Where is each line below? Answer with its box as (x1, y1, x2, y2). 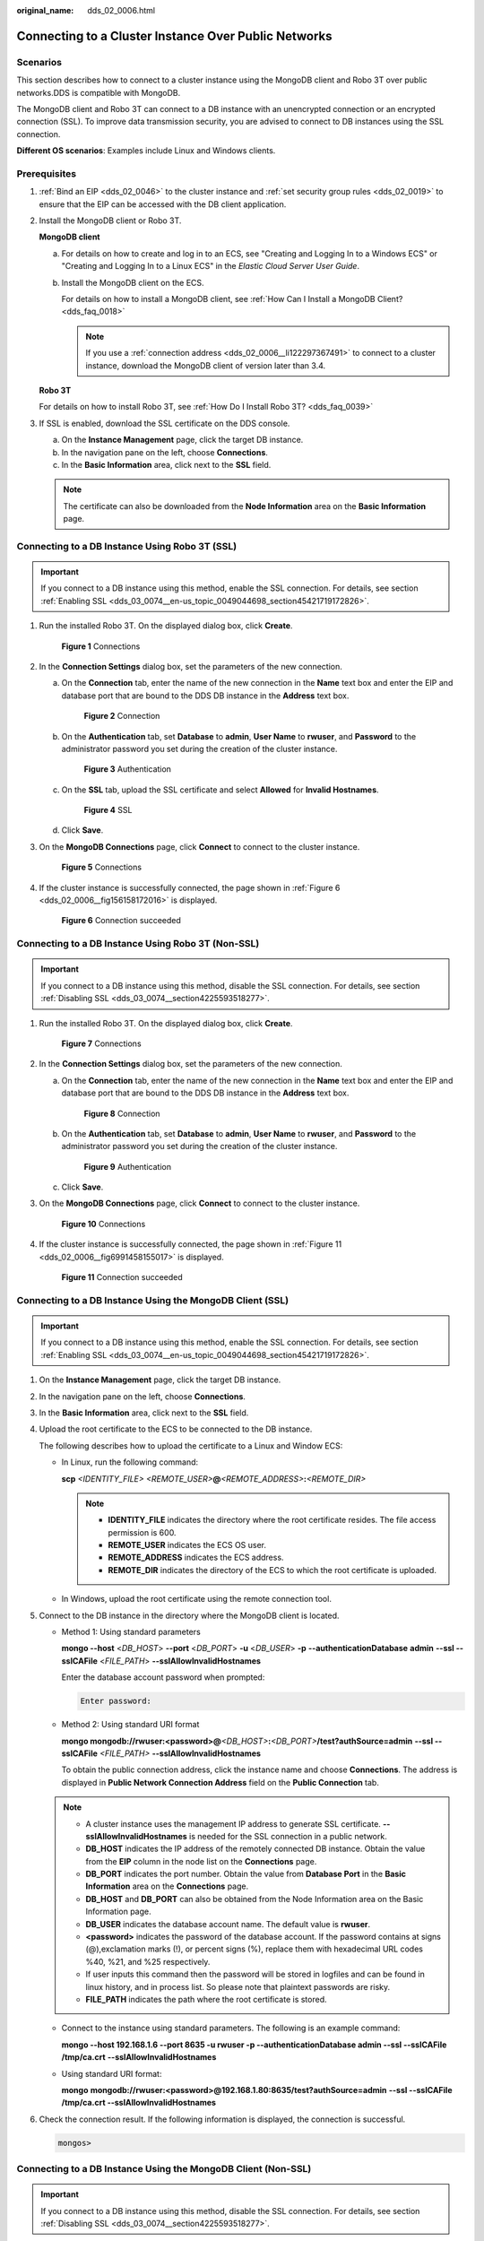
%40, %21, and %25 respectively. (85, 1956, 211, 1967)
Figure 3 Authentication (83, 764, 172, 774)
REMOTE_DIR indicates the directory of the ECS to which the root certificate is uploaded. (108, 1564, 436, 1575)
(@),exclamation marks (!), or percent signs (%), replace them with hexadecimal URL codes (85, 1943, 423, 1954)
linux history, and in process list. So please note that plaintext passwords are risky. (85, 1981, 390, 1992)
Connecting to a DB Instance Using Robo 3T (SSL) (16, 540, 238, 552)
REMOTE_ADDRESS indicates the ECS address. (108, 1552, 284, 1563)
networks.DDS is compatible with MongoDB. (16, 87, 181, 98)
